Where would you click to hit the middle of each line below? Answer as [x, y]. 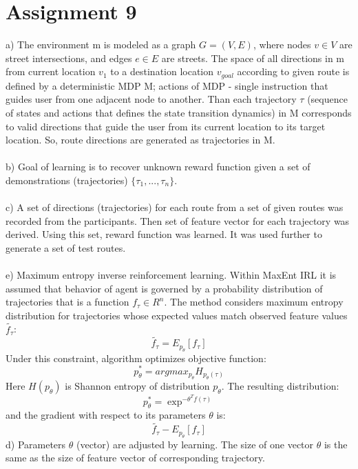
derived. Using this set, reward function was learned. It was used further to [164, 234]
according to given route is [293, 71]
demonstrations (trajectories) [67, 180]
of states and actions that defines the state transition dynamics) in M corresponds [179, 112]
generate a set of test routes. [66, 247]
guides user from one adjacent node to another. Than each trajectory [151, 99]
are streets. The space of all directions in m [253, 58]
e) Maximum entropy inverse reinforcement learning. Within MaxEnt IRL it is [171, 275]
